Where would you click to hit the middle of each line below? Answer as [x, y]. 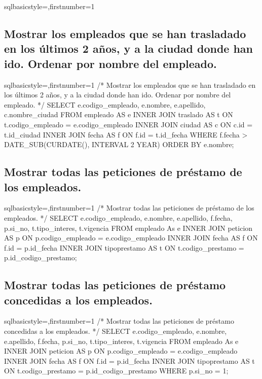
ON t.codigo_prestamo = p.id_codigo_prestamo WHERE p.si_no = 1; [116, 371]
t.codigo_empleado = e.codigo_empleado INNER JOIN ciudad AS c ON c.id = [128, 124]
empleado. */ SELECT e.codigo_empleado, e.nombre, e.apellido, [105, 104]
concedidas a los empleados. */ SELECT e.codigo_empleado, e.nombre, [116, 331]
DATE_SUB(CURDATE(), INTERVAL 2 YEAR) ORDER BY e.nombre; [119, 144]
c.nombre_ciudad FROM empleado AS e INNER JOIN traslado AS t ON [119, 114]
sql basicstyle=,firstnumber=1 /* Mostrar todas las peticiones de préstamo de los [129, 208]
